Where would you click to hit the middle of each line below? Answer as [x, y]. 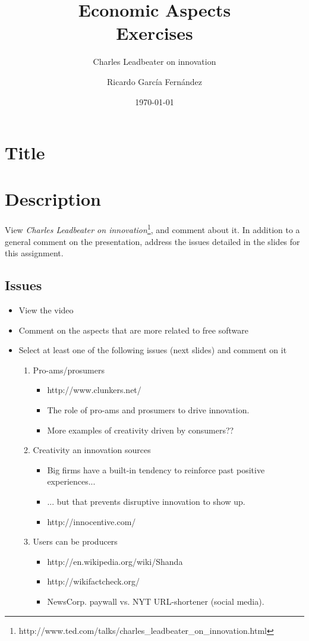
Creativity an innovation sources [92, 450]
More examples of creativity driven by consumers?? [141, 430]
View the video [46, 310]
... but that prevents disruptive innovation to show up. [146, 501]
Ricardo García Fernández [154, 81]
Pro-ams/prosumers [69, 370]
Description [53, 199]
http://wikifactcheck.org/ [93, 581]
